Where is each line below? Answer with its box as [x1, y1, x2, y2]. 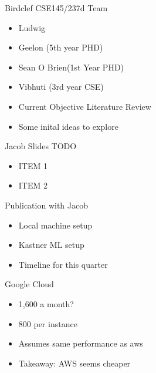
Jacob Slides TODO [5, 140, 77, 152]
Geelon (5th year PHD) [18, 41, 103, 53]
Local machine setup [18, 219, 93, 231]
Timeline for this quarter [18, 258, 108, 270]
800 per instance [18, 317, 77, 330]
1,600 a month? [18, 297, 74, 310]
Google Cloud [5, 278, 54, 290]
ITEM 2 [18, 179, 48, 191]
